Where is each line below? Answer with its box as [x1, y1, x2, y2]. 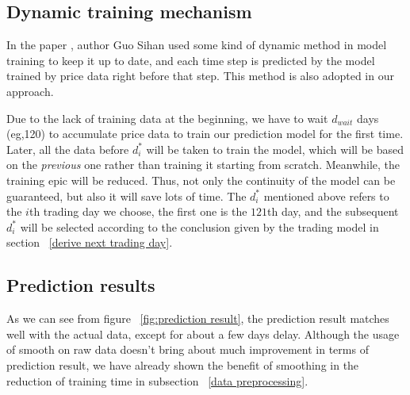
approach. [6, 82, 54, 99]
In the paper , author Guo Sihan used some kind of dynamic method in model [6, 36, 387, 53]
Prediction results [6, 273, 155, 297]
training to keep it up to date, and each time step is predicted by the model [6, 52, 375, 68]
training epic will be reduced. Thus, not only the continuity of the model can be [6, 171, 396, 188]
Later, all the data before [6, 140, 129, 157]
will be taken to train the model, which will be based [146, 140, 404, 157]
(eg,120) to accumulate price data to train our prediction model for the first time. [6, 125, 404, 142]
